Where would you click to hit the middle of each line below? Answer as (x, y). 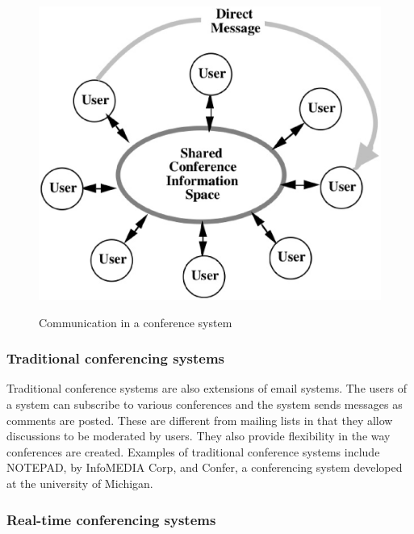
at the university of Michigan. (80, 484)
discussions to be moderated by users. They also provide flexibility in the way (199, 436)
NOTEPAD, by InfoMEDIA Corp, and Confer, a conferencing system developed (205, 467)
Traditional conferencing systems (116, 358)
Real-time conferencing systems (111, 519)
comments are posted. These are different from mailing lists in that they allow (200, 420)
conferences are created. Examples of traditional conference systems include (193, 451)
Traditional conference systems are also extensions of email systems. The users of (207, 388)
